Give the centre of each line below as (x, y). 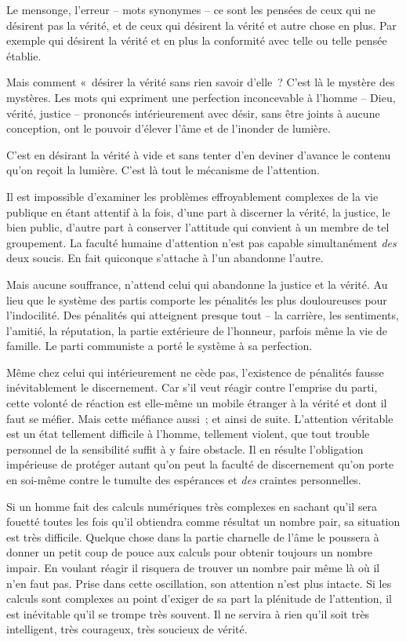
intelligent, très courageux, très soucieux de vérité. (127, 629)
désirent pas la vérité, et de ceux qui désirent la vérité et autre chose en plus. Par (201, 25)
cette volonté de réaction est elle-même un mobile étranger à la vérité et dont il (197, 403)
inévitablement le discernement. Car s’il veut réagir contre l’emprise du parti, (192, 387)
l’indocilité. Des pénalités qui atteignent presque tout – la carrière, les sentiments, (203, 315)
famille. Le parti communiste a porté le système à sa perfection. (159, 346)
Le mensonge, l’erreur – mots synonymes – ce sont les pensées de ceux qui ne (191, 9)
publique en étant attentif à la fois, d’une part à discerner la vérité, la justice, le (198, 212)
